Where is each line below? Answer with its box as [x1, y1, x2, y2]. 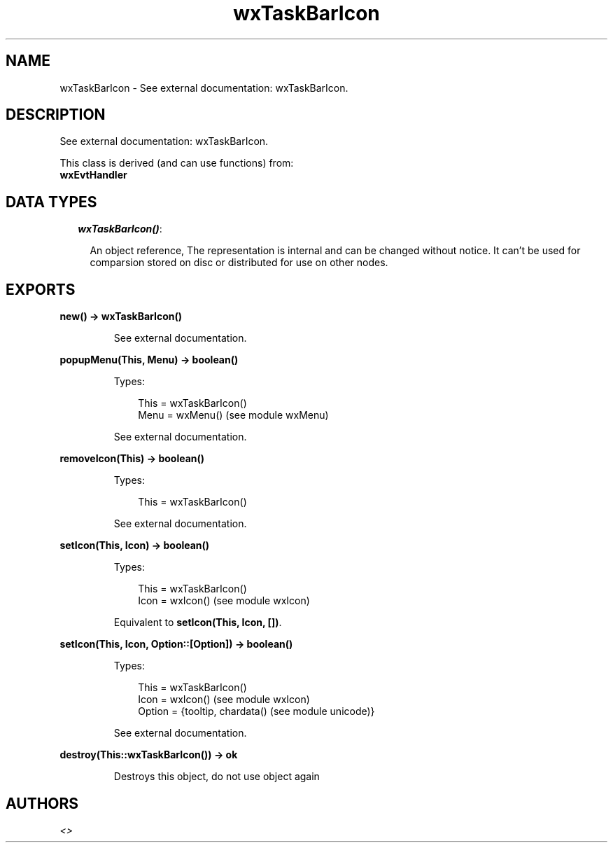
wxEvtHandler [59, 169, 127, 181]
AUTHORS [6, 794, 79, 812]
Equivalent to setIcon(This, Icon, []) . [113, 616, 282, 629]
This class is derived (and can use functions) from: [59, 157, 294, 169]
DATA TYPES [6, 193, 97, 211]
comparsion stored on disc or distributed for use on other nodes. [90, 256, 388, 269]
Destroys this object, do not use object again [113, 770, 320, 783]
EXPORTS [6, 280, 76, 298]
